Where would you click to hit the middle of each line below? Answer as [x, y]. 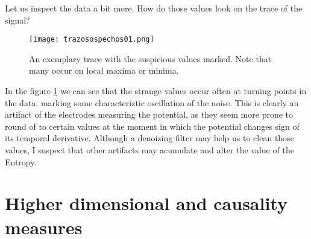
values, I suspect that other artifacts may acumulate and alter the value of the [149, 150]
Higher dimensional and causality [146, 203]
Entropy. [21, 161]
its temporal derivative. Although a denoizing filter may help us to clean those [149, 138]
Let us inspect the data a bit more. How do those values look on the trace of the [154, 8]
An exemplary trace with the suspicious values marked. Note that [150, 58]
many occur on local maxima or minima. [104, 70]
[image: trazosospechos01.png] [92, 40]
